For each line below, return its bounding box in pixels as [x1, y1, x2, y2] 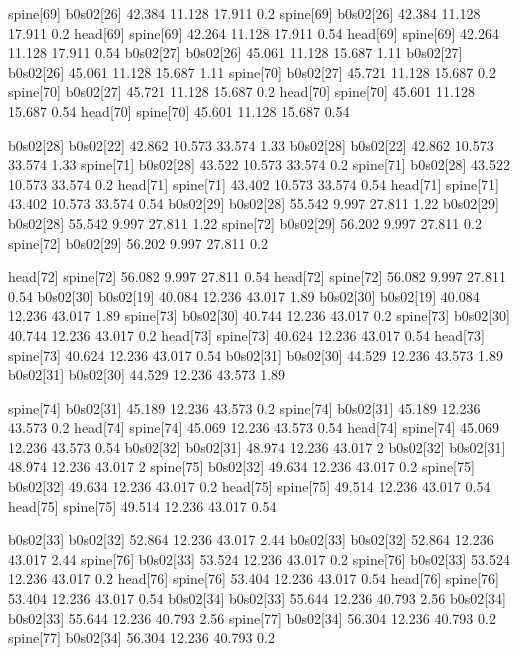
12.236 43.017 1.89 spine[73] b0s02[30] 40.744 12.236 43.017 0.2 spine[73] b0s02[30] [8, 305, 510, 326]
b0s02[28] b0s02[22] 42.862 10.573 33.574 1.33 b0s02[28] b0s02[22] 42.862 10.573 [8, 134, 494, 155]
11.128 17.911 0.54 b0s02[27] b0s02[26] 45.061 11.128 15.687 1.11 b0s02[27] [8, 42, 463, 63]
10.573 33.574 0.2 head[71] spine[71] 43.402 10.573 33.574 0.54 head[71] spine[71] [8, 173, 499, 194]
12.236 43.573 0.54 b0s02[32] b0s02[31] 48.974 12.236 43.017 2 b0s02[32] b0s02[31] [8, 436, 506, 457]
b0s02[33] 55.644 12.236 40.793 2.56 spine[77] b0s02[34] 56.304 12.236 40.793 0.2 [8, 607, 496, 628]
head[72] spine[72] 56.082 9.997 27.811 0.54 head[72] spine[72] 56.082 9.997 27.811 [8, 266, 506, 287]
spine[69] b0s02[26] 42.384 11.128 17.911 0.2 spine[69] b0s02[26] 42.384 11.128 [8, 3, 481, 23]
